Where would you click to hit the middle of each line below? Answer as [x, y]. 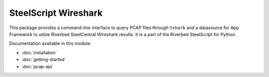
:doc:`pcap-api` [38, 66]
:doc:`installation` [39, 52]
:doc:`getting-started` [44, 60]
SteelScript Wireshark [56, 13]
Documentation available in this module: [50, 43]
